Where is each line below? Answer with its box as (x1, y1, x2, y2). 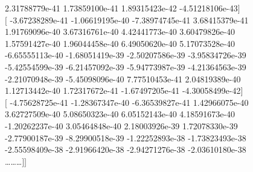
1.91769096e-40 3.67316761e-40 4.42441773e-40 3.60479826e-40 (5, 25, 235, 38)
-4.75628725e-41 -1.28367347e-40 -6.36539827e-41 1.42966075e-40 (10, 96, 249, 108)
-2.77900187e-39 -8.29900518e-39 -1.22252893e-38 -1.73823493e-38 (5, 131, 246, 144)
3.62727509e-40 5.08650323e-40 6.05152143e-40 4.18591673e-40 (5, 108, 235, 120)
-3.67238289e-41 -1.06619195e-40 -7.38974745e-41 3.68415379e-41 (10, 13, 249, 26)
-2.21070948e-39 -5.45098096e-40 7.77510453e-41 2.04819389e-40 (5, 72, 241, 85)
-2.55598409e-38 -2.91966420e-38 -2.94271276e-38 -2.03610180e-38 (5, 143, 246, 156)
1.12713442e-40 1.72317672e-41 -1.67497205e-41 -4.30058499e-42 (5, 84, 241, 97)
